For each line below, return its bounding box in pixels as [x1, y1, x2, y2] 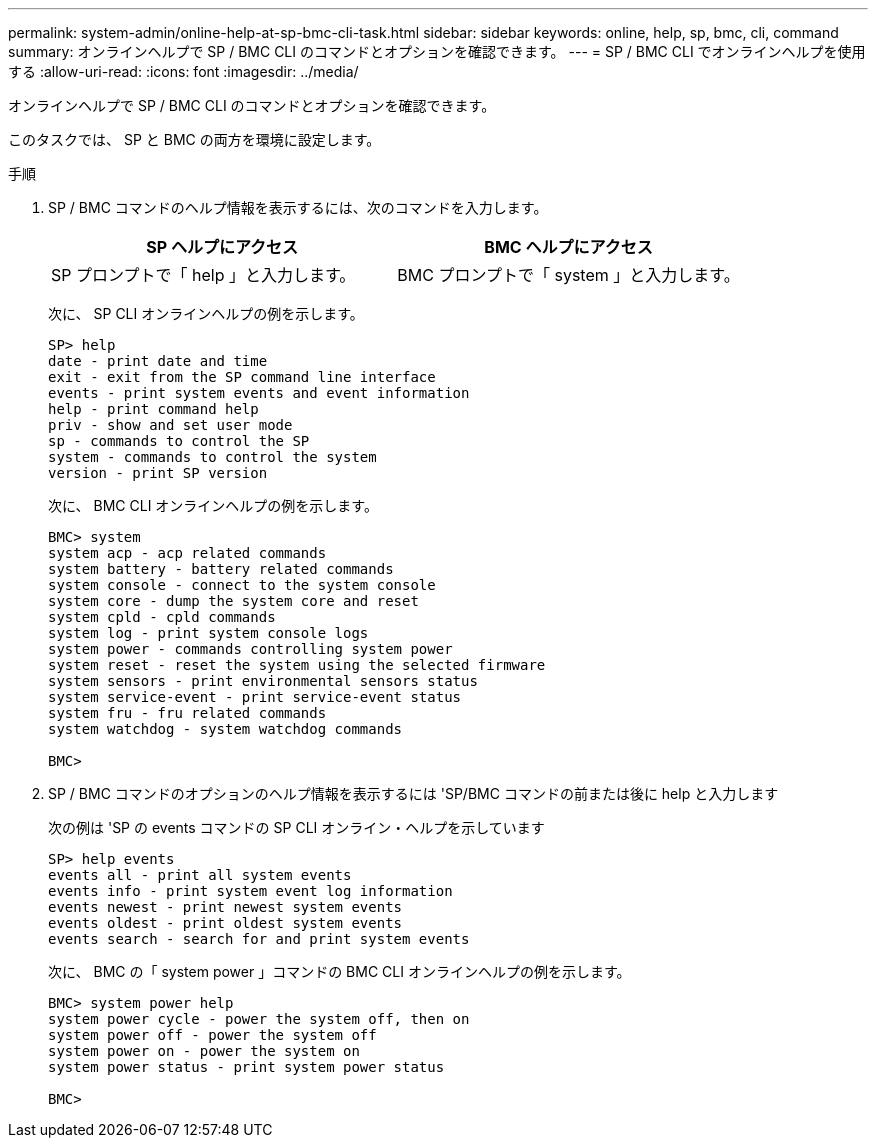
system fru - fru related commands [48, 705, 327, 721]
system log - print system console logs [48, 625, 369, 641]
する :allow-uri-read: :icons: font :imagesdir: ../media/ [8, 63, 359, 80]
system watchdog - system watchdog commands [48, 721, 403, 737]
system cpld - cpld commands [48, 609, 276, 625]
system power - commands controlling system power [48, 641, 453, 657]
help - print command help [48, 401, 259, 417]
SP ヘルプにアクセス [146, 237, 299, 257]
